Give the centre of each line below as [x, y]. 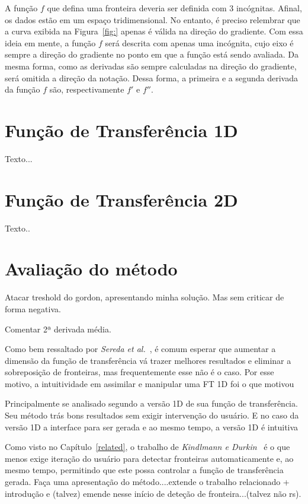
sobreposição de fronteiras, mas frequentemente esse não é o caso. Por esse [139, 372]
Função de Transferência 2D [121, 199]
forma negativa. [33, 308]
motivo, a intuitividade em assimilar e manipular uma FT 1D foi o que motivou [150, 383]
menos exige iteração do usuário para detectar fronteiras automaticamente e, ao [149, 458]
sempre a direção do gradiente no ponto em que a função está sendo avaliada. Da [152, 54]
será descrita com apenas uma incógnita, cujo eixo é [199, 42]
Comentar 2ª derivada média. [58, 329]
